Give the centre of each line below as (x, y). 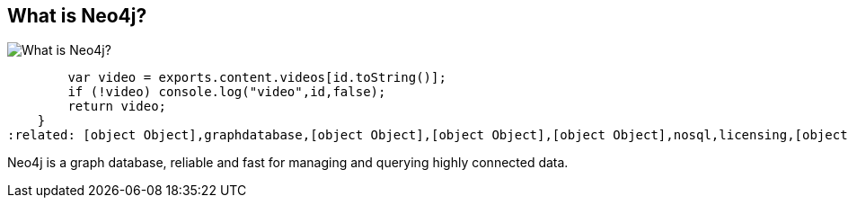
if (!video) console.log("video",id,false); (227, 92)
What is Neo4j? (77, 16)
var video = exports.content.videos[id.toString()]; (257, 78)
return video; (117, 107)
